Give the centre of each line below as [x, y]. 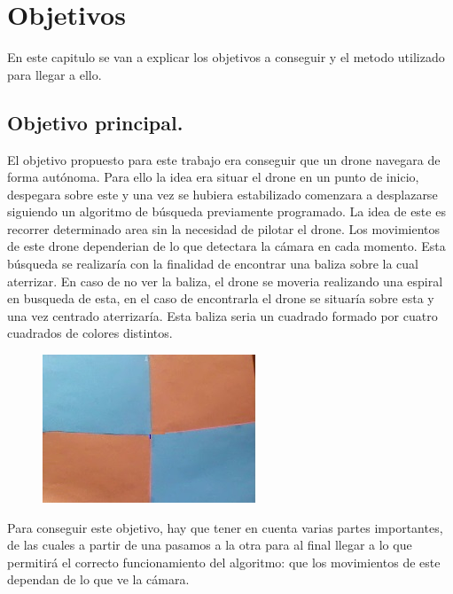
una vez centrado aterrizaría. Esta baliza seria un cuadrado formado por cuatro [223, 315]
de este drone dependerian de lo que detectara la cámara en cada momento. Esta [226, 246]
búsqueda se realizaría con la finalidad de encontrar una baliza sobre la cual [213, 264]
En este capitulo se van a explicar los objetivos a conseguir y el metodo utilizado [226, 57]
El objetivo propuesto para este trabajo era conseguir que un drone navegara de [224, 159]
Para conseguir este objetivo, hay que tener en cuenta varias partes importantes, [225, 527]
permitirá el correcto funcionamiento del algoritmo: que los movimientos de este [224, 562]
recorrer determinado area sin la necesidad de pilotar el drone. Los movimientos [224, 228]
